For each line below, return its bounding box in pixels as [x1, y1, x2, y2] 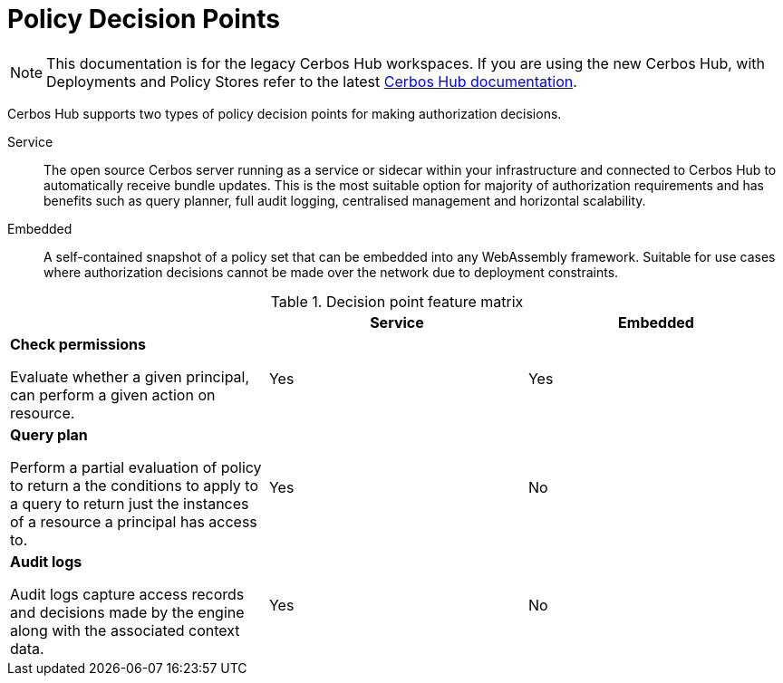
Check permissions [10, 334, 146, 353]
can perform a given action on [10, 385, 216, 404]
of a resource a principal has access [10, 512, 257, 531]
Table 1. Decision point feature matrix [270, 292, 524, 311]
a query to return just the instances [10, 494, 249, 513]
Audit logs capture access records [10, 584, 245, 603]
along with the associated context [10, 620, 240, 640]
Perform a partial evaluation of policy [10, 457, 262, 476]
